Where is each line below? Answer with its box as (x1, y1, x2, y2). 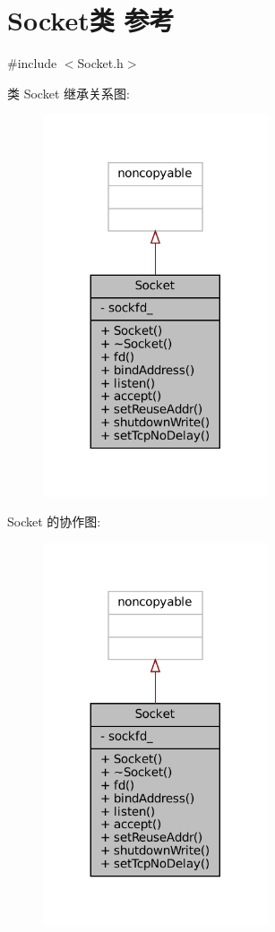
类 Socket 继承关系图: (7, 83, 130, 102)
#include (7, 54, 57, 73)
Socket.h (77, 54, 124, 73)
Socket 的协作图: (7, 512, 101, 531)
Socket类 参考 (7, 2, 175, 38)
